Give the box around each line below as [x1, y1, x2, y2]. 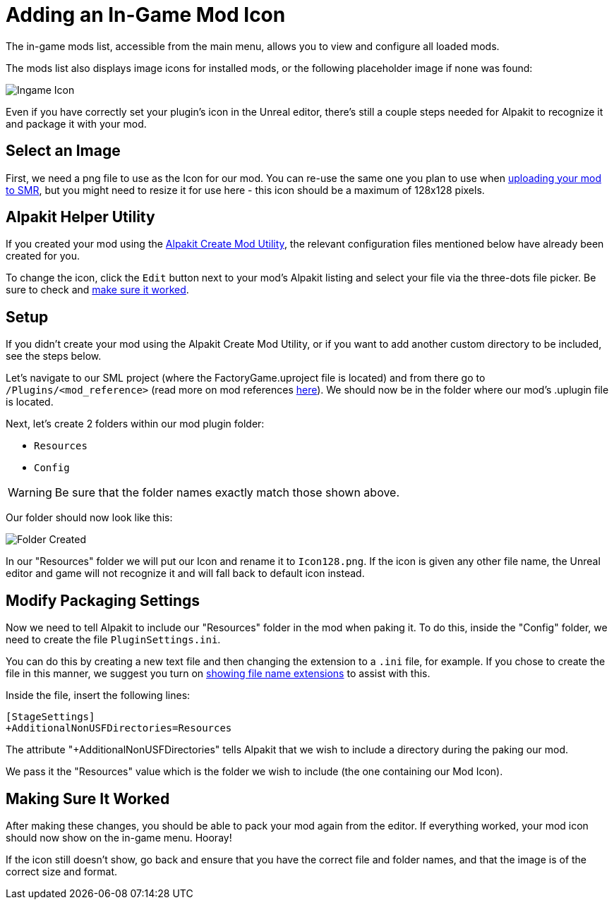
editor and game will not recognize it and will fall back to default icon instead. [6, 567, 365, 580]
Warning [8, 485, 52, 500]
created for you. [6, 250, 80, 262]
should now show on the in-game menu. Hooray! [6, 831, 232, 844]
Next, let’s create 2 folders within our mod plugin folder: [6, 418, 265, 430]
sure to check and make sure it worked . [6, 284, 189, 296]
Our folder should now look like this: [6, 511, 173, 524]
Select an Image [6, 142, 121, 160]
